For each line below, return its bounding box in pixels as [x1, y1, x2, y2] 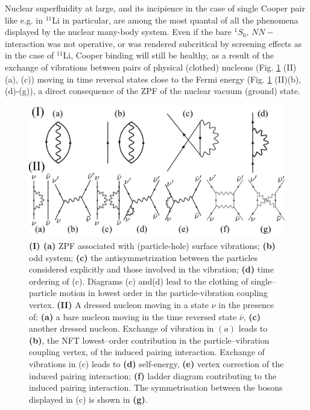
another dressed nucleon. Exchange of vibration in [29, 322, 214, 335]
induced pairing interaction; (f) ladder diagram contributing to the [29, 369, 277, 382]
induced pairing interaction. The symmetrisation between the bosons [29, 381, 283, 394]
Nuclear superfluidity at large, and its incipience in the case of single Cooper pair [5, 2, 305, 14]
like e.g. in [5, 13, 43, 26]
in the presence [218, 298, 274, 311]
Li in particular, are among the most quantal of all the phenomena [52, 13, 299, 26]
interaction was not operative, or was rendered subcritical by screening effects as [5, 37, 302, 49]
